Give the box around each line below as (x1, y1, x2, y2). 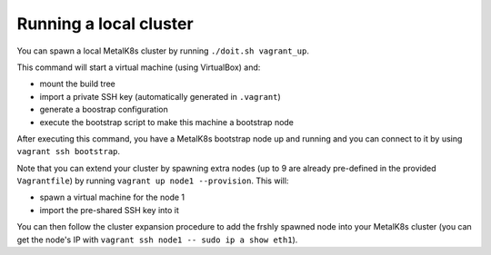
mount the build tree (39, 78, 115, 90)
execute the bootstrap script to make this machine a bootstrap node (39, 116, 295, 127)
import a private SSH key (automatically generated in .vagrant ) (39, 91, 281, 102)
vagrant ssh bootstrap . (16, 146, 121, 157)
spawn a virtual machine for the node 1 (39, 191, 185, 203)
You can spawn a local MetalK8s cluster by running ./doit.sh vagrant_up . (16, 45, 309, 56)
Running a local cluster (16, 14, 195, 34)
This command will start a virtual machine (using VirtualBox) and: (16, 62, 261, 73)
